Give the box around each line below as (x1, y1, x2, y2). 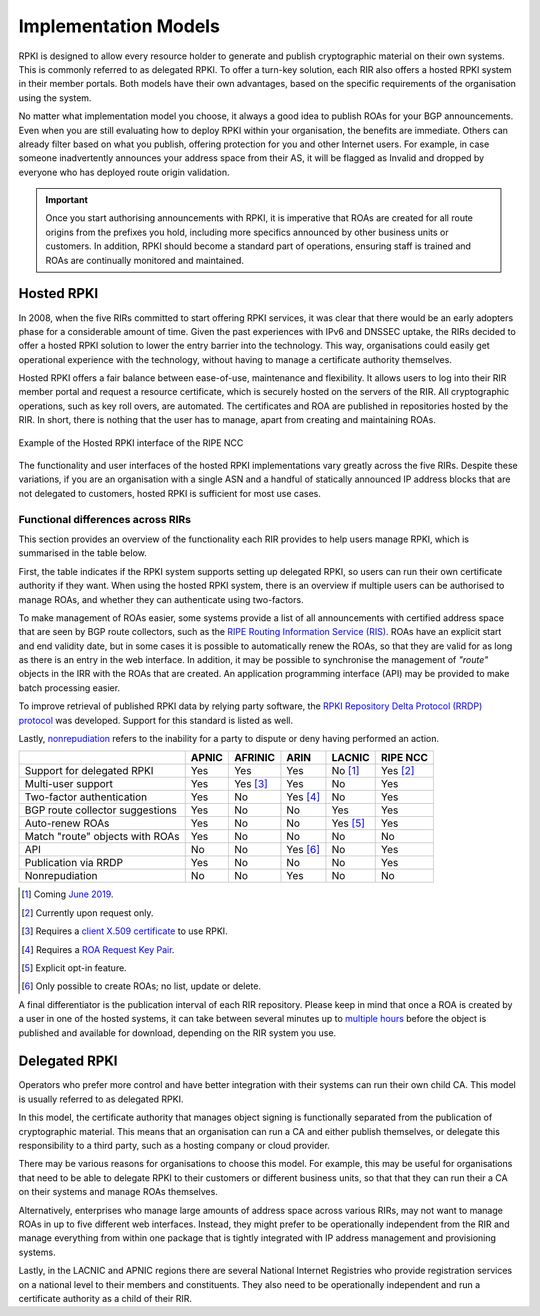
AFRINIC (233, 751, 275, 765)
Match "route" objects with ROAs (24, 830, 180, 844)
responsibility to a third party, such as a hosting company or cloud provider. (18, 1140, 330, 1152)
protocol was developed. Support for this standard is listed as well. (18, 714, 294, 726)
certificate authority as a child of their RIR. (18, 1292, 193, 1304)
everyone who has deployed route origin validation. (18, 166, 230, 178)
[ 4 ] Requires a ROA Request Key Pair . (21, 943, 175, 955)
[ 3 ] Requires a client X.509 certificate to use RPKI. (21, 925, 229, 937)
